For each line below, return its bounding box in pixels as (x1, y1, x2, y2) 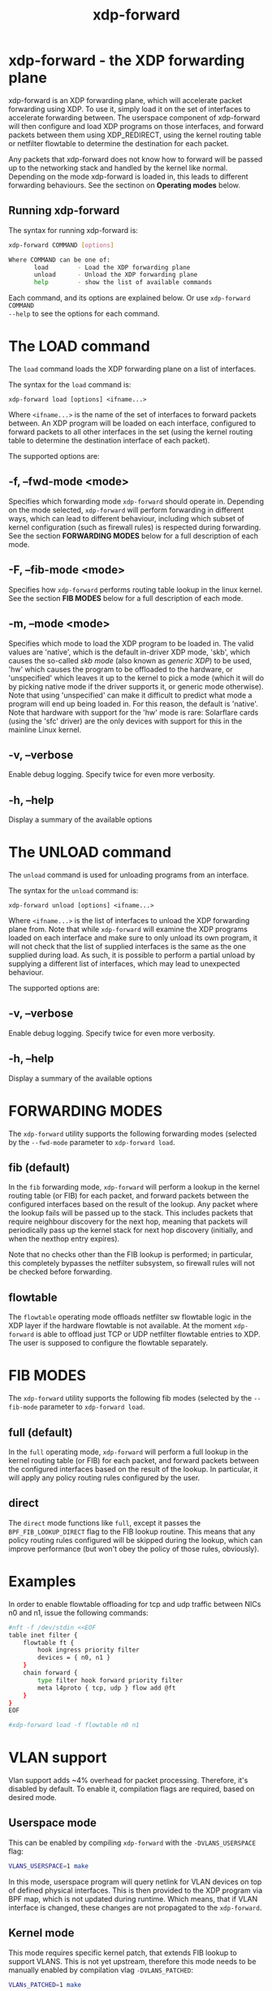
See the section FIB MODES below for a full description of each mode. (8, 593, 244, 602)
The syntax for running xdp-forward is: (8, 225, 138, 235)
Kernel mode (8, 1926, 75, 1940)
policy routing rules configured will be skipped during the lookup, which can (8, 1535, 263, 1544)
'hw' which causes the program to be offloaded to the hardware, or (8, 664, 233, 674)
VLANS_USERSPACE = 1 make (8, 1862, 89, 1870)
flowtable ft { (23, 1639, 75, 1647)
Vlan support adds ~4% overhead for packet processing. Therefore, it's (8, 1776, 248, 1786)
